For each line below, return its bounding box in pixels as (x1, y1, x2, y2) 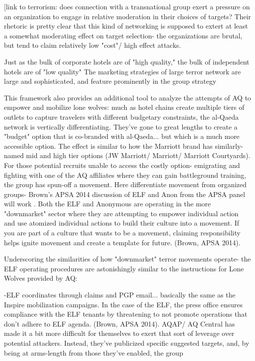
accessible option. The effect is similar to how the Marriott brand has (4, 140, 213, 151)
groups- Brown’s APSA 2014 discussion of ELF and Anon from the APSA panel (4, 189, 245, 199)
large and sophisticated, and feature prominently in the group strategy (4, 76, 217, 86)
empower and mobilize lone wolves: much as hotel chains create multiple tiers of (4, 102, 245, 112)
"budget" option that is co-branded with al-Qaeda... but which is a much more (4, 131, 240, 141)
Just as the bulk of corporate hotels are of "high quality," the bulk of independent (4, 56, 250, 66)
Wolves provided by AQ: (4, 273, 78, 283)
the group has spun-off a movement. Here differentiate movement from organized (4, 179, 247, 190)
